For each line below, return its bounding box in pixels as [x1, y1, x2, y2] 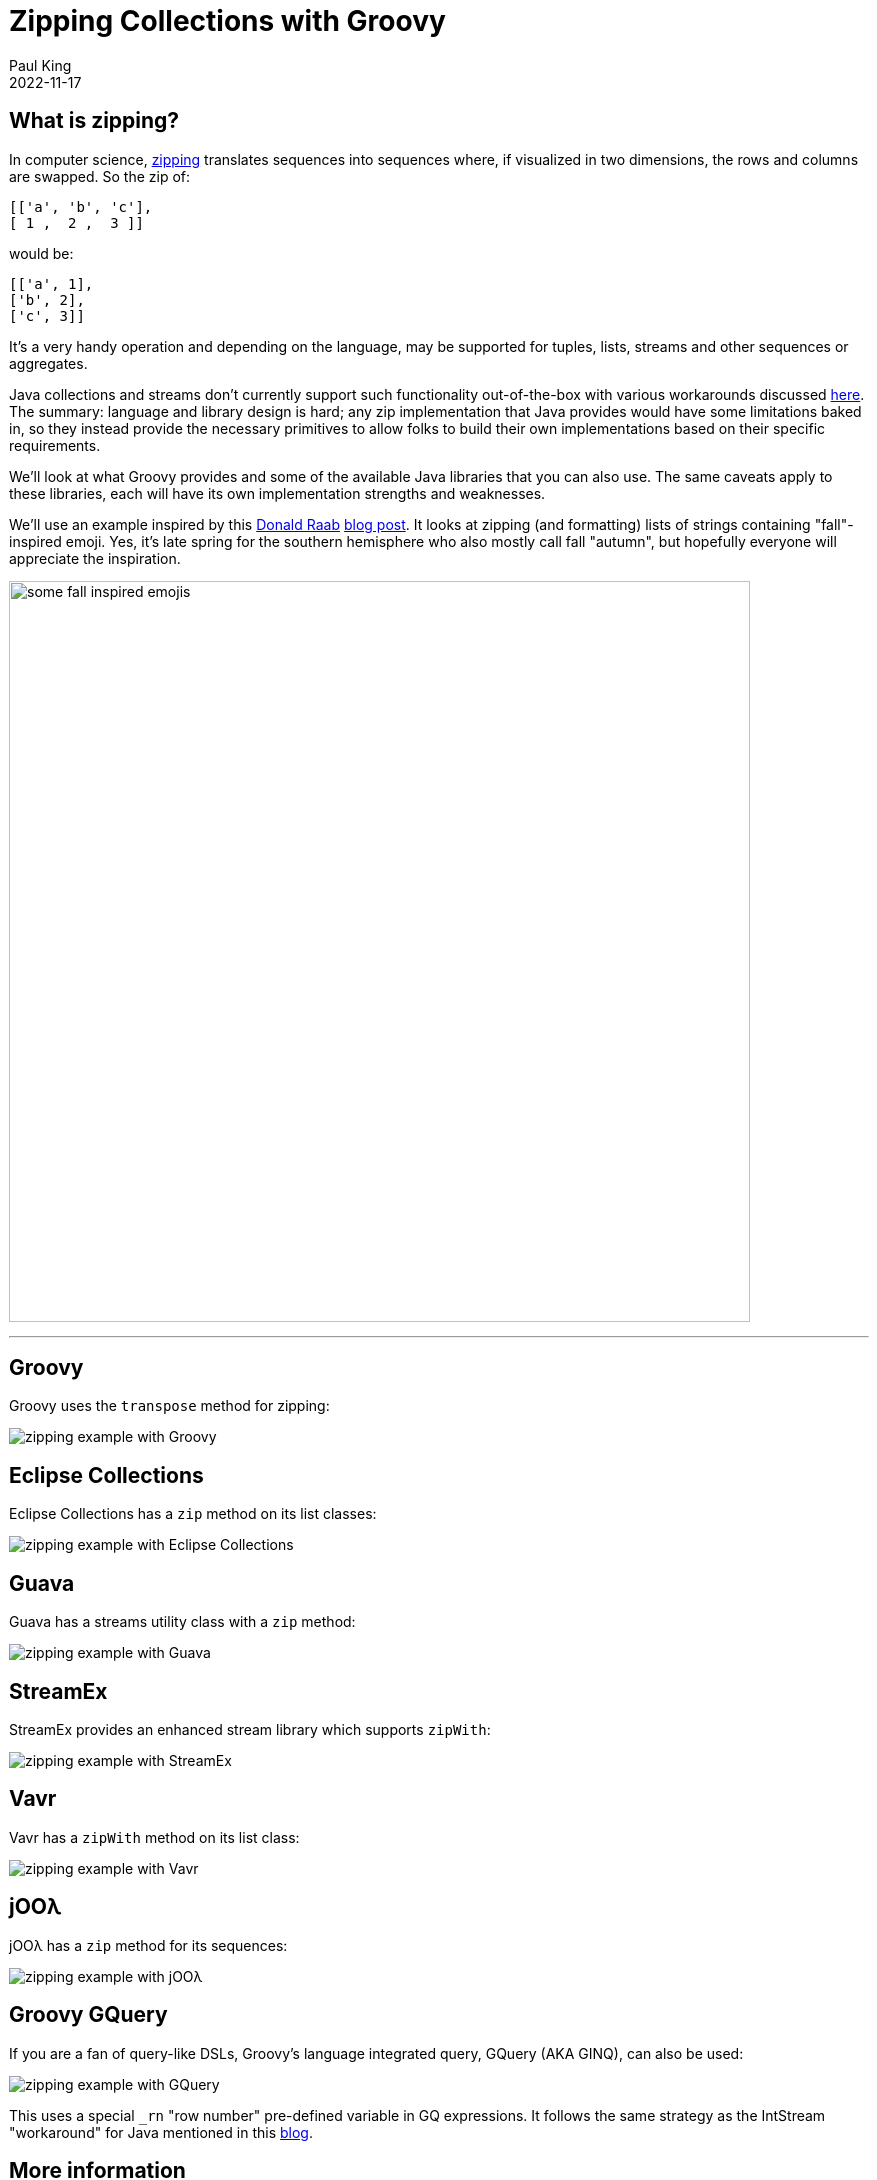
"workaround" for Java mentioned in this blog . [9, 2123, 313, 2141]
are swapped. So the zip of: [9, 167, 191, 185]
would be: [9, 244, 74, 262]
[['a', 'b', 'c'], [9, 198, 153, 215]
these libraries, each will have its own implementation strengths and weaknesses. [9, 484, 546, 502]
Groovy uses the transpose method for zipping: [9, 1397, 330, 1415]
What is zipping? [9, 108, 180, 134]
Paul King [9, 56, 72, 74]
